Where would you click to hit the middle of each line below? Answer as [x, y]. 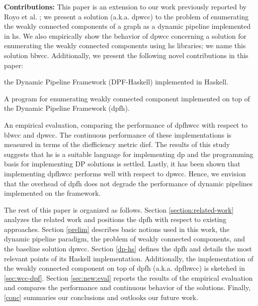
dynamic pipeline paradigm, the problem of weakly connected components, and [125, 239]
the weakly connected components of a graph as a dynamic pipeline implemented [128, 26]
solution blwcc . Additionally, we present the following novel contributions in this [126, 55]
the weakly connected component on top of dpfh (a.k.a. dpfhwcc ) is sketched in [125, 268]
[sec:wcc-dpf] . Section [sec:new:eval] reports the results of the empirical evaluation [129, 277]
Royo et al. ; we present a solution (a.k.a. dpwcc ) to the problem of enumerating [126, 16]
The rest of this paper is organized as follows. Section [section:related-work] [119, 209]
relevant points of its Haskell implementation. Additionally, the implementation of [129, 258]
